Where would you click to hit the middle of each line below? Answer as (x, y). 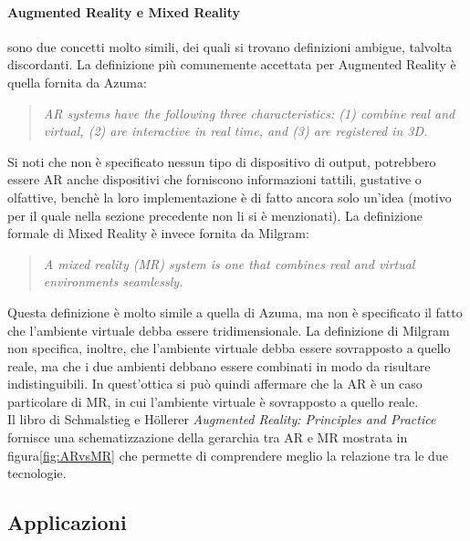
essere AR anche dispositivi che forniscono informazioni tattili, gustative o (214, 179)
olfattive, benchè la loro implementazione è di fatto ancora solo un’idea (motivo (230, 197)
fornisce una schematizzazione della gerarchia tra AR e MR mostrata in (208, 437)
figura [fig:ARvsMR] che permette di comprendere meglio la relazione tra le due (228, 455)
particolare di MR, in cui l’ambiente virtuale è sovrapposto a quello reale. (213, 401)
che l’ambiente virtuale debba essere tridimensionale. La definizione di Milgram (229, 330)
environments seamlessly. (113, 281)
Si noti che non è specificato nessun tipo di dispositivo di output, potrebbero (222, 161)
